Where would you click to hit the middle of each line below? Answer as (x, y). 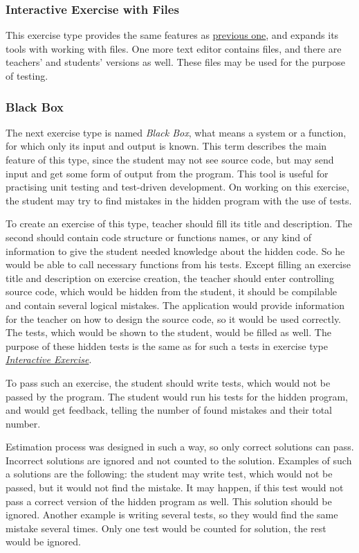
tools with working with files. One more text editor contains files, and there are (174, 48)
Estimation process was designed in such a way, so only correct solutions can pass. (180, 447)
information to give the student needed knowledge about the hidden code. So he (175, 251)
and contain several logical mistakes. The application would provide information (175, 305)
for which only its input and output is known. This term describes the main (166, 146)
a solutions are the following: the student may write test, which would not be (169, 474)
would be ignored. (43, 542)
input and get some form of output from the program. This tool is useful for (167, 173)
